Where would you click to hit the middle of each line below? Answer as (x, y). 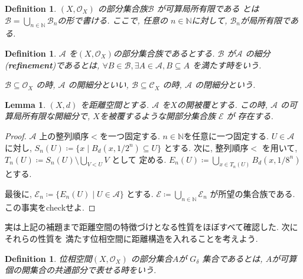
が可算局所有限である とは (208, 8)
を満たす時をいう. (227, 65)
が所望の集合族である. (252, 193)
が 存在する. (250, 116)
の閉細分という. (225, 85)
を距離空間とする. (115, 104)
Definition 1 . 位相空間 (48, 258)
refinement (30, 65)
